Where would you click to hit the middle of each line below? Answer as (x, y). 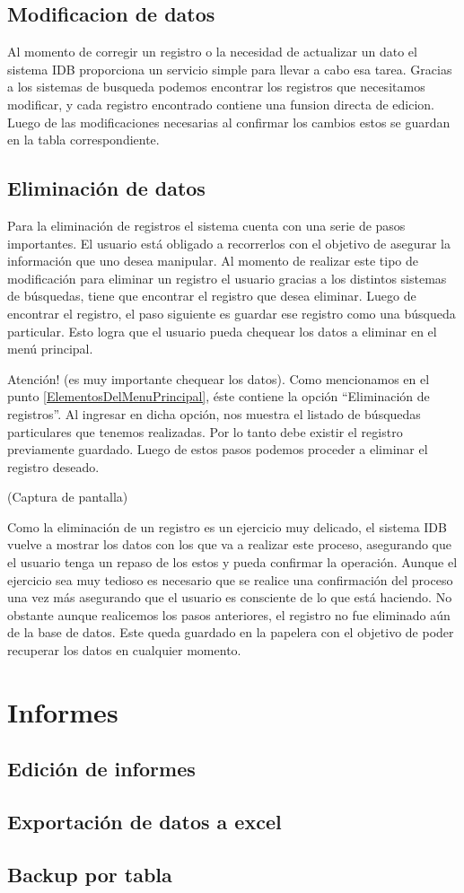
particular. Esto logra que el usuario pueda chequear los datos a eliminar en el (222, 331)
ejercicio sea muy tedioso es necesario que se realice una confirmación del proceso (230, 579)
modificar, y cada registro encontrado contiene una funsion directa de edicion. (221, 104)
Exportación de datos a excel (144, 822)
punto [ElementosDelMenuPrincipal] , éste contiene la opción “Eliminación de (219, 396)
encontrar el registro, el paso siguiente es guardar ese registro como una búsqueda (232, 313)
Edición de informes (101, 769)
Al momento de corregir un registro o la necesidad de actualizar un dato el (212, 52)
